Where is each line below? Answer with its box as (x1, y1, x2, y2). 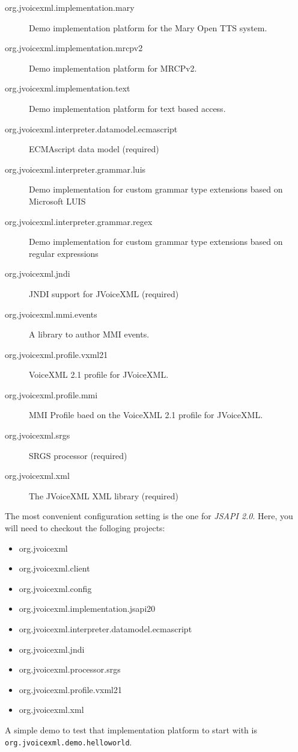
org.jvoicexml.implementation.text (5, 82, 130, 94)
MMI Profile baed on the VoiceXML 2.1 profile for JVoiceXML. (29, 408, 263, 421)
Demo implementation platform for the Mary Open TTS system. (29, 21, 267, 34)
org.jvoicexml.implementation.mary (5, 1, 135, 13)
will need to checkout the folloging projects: (5, 522, 165, 534)
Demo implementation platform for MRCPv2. (29, 61, 197, 74)
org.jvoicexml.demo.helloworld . (5, 735, 132, 748)
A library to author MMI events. (29, 328, 150, 341)
